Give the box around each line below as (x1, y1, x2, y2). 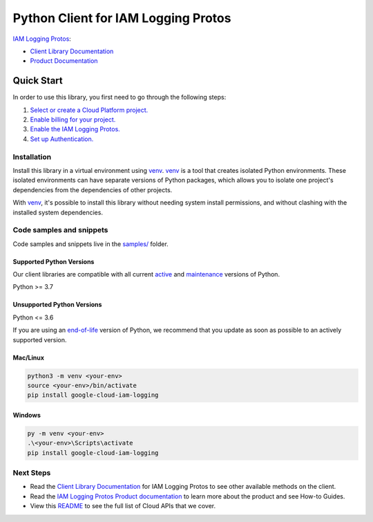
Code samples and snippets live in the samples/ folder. (12, 239, 169, 248)
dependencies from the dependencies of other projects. (12, 185, 173, 194)
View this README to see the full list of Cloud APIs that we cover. (30, 502, 216, 510)
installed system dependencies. (12, 208, 104, 216)
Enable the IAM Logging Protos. (30, 125, 120, 133)
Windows (12, 411, 41, 419)
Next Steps (12, 468, 51, 478)
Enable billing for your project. (30, 115, 116, 124)
